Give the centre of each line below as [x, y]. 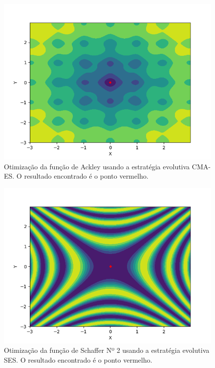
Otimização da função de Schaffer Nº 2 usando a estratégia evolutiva [107, 350]
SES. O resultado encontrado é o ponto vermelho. [78, 359]
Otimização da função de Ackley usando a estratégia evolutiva [97, 166]
